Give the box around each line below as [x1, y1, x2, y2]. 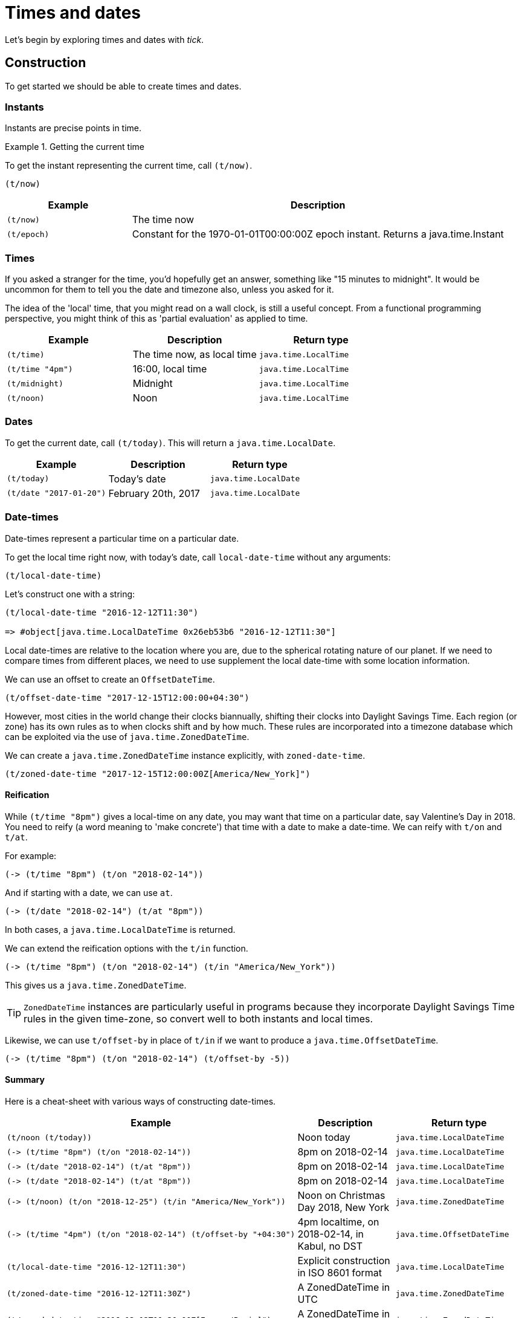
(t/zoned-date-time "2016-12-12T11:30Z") [7, 1288, 192, 1298]
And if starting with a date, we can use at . [5, 887, 173, 898]
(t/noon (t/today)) [7, 1132, 92, 1142]
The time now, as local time [132, 348, 257, 361]
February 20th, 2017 [108, 487, 200, 499]
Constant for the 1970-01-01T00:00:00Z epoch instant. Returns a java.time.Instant [132, 228, 504, 241]
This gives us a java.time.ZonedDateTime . [5, 979, 187, 990]
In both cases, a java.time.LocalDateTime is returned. [5, 924, 236, 935]
